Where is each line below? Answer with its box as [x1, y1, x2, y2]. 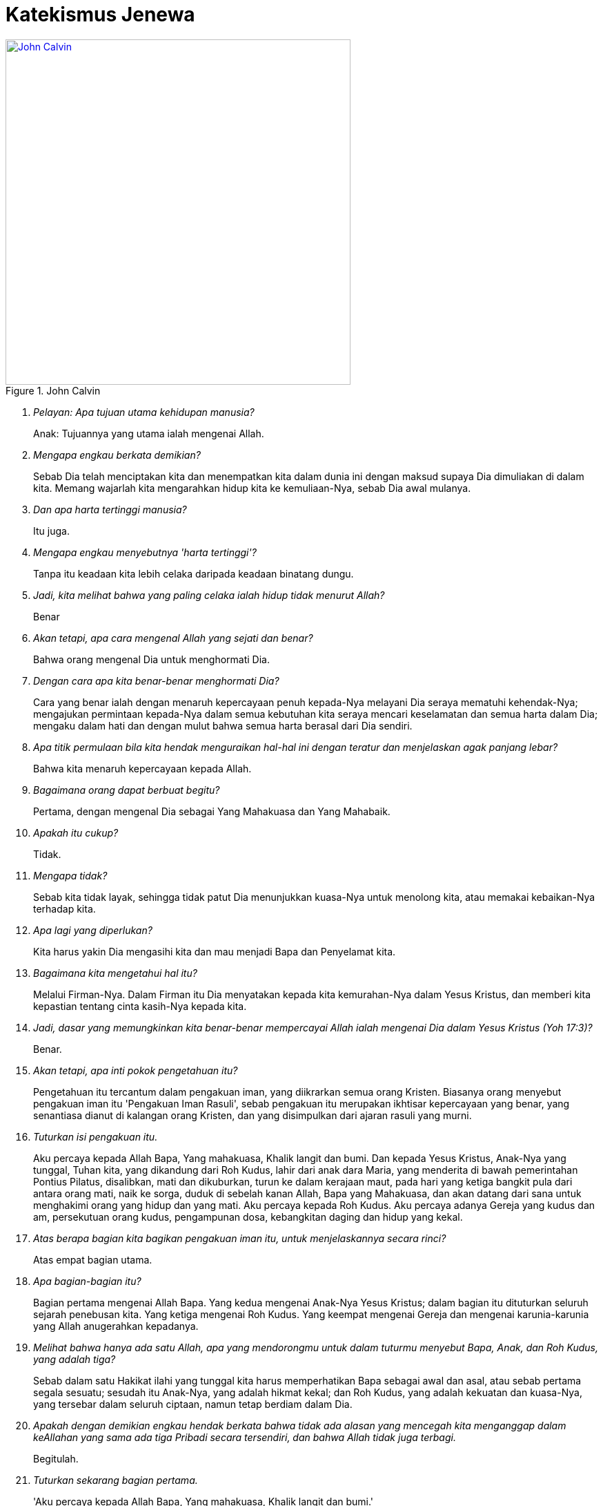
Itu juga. [33, 524, 70, 537]
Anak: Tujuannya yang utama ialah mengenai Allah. [33, 427, 264, 439]
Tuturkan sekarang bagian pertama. [33, 1474, 198, 1486]
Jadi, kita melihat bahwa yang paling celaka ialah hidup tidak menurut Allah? [33, 589, 385, 601]
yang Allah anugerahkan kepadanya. [33, 1319, 199, 1332]
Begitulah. [33, 1452, 79, 1465]
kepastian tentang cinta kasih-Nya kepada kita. [33, 1000, 247, 1012]
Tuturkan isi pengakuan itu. [33, 1130, 158, 1143]
